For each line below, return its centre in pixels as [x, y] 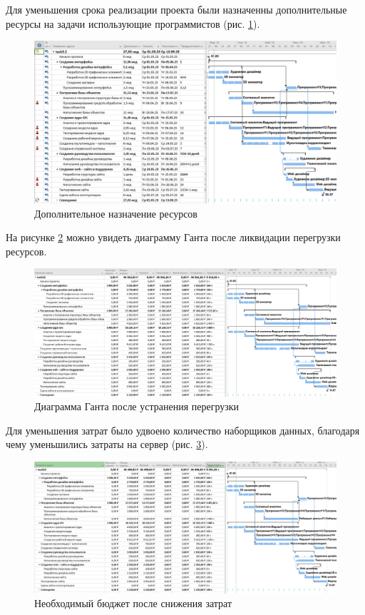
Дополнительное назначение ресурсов [116, 213]
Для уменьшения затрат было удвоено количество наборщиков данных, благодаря [183, 430]
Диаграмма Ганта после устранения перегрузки [137, 406]
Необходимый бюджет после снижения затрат [133, 603]
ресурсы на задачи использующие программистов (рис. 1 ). [133, 23]
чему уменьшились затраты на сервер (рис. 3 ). [107, 444]
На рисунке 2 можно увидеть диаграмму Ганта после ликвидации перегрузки [173, 237]
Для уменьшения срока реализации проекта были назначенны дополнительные [176, 9]
